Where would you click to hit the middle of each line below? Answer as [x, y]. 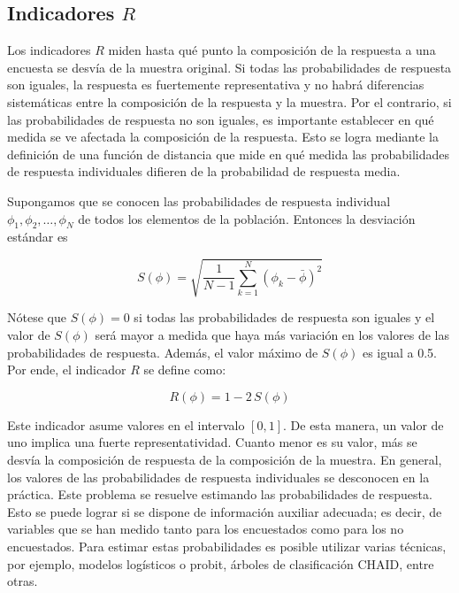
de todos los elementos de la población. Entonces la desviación [247, 218]
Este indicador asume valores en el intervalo [126, 424]
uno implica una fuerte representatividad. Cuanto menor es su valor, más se [212, 442]
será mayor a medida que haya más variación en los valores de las [272, 335]
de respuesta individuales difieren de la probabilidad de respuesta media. [204, 171]
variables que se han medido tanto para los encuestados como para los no [206, 529]
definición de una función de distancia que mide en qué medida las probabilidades [229, 154]
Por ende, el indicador [67, 370]
